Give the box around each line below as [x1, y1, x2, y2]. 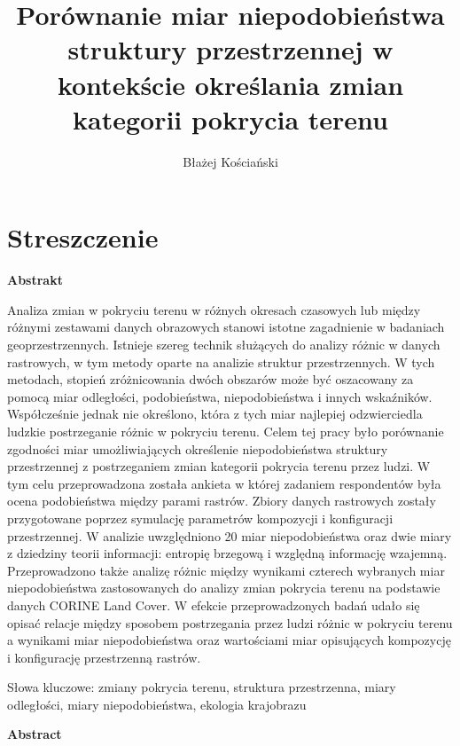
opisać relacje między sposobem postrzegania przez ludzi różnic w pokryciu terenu [7, 613, 453, 632]
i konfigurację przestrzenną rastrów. [7, 648, 201, 666]
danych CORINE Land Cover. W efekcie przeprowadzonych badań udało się [7, 595, 420, 614]
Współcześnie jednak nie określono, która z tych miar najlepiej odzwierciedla [7, 404, 423, 423]
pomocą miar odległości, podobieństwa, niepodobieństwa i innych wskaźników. [7, 387, 433, 405]
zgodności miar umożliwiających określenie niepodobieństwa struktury [7, 439, 388, 458]
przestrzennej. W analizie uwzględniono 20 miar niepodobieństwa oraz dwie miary [7, 526, 452, 545]
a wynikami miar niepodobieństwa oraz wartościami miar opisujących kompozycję [7, 631, 451, 649]
